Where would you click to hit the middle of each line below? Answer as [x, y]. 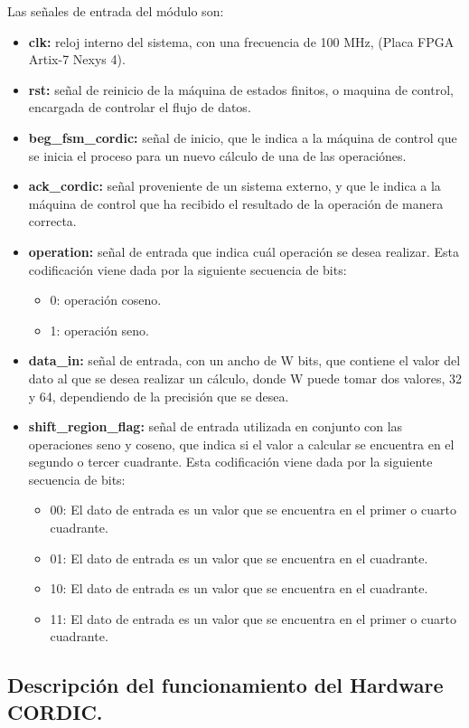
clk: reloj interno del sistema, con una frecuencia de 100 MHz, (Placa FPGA [241, 41]
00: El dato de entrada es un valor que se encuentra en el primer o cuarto [253, 510]
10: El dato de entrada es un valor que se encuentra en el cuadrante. [239, 588]
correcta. [52, 221]
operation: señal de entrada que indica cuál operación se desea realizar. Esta [244, 251]
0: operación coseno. [106, 300]
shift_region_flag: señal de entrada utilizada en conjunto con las [216, 426]
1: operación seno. [99, 330]
